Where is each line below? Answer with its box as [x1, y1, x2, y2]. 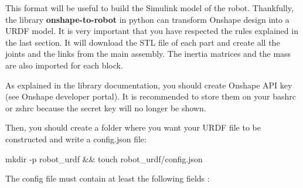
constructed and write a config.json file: [5, 132, 147, 145]
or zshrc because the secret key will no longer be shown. [5, 101, 206, 114]
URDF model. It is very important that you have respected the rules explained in [5, 25, 298, 37]
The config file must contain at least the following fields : [5, 172, 210, 184]
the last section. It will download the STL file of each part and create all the [5, 36, 280, 48]
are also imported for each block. [5, 59, 123, 71]
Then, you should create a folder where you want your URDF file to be [5, 121, 261, 134]
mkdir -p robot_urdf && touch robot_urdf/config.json [5, 152, 203, 165]
